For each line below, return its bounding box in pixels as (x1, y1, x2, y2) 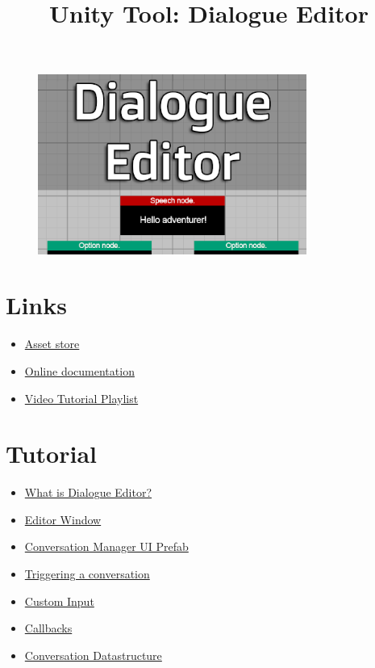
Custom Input (24, 592, 94, 609)
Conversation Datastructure (24, 646, 162, 663)
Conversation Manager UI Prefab (24, 538, 189, 555)
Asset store (24, 335, 80, 352)
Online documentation (24, 362, 135, 379)
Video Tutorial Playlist (24, 389, 139, 406)
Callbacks (24, 620, 73, 636)
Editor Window (24, 510, 102, 527)
